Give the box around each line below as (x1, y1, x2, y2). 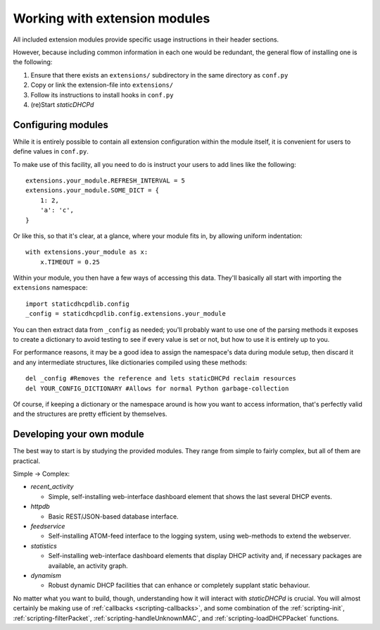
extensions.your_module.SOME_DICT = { (25, 187, 160, 194)
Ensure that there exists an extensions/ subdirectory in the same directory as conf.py (30, 70, 289, 79)
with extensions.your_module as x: (25, 248, 148, 257)
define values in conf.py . (13, 147, 89, 156)
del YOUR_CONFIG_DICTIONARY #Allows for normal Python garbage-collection (25, 384, 289, 393)
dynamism (30, 571, 61, 579)
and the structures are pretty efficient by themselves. (13, 409, 167, 419)
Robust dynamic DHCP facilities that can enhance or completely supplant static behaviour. (48, 581, 310, 590)
